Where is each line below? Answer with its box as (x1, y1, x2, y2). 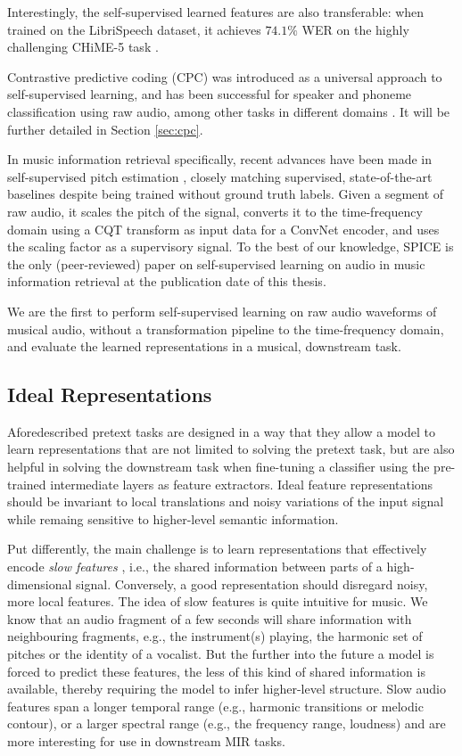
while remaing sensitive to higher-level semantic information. (7, 509, 339, 528)
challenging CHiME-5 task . (7, 37, 159, 56)
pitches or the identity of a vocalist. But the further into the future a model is (7, 645, 434, 663)
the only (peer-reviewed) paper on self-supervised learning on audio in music (7, 254, 425, 273)
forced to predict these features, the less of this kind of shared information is (7, 661, 425, 680)
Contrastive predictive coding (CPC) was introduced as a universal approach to (7, 67, 442, 86)
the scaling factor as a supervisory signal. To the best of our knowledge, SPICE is (7, 237, 454, 256)
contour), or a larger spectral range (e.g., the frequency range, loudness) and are (7, 714, 446, 733)
